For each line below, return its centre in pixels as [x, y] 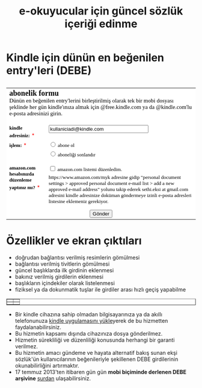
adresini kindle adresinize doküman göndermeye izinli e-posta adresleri [120, 195]
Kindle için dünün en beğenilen [85, 58]
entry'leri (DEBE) [49, 71]
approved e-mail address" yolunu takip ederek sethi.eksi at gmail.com [118, 189]
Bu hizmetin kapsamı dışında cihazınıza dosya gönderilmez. [89, 333]
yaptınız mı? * [25, 187]
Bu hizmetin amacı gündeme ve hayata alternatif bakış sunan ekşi [96, 352]
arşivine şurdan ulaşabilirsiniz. [53, 378]
